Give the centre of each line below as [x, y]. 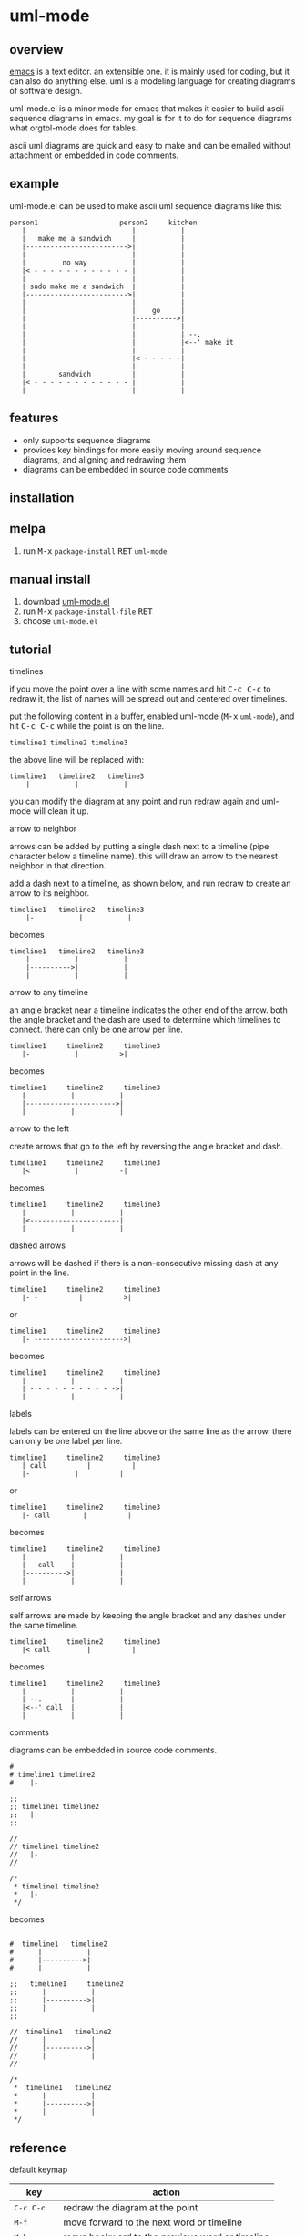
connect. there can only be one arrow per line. [97, 1030]
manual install [50, 580]
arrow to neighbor [43, 829]
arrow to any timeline [49, 993]
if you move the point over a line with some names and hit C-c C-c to [140, 689]
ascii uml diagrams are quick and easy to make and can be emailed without [150, 146]
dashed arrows [38, 1245]
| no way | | [103, 262]
